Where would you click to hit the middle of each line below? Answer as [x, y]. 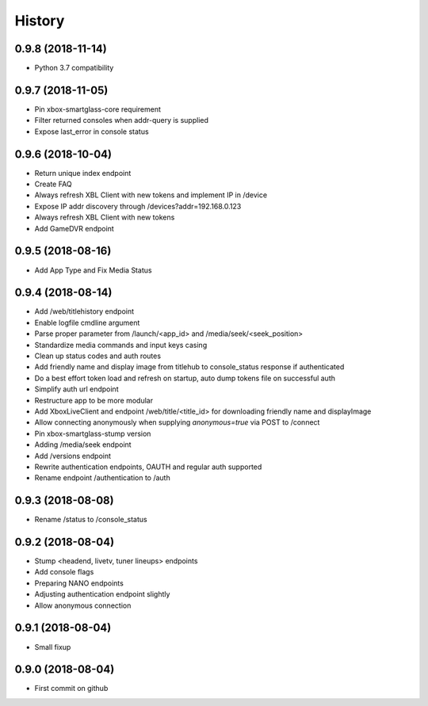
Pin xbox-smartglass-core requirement [98, 109]
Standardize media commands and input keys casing [121, 345]
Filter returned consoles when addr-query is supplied [122, 120]
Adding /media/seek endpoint [83, 445]
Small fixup [53, 647]
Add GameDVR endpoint [74, 228]
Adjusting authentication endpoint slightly [102, 594]
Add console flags [64, 572]
